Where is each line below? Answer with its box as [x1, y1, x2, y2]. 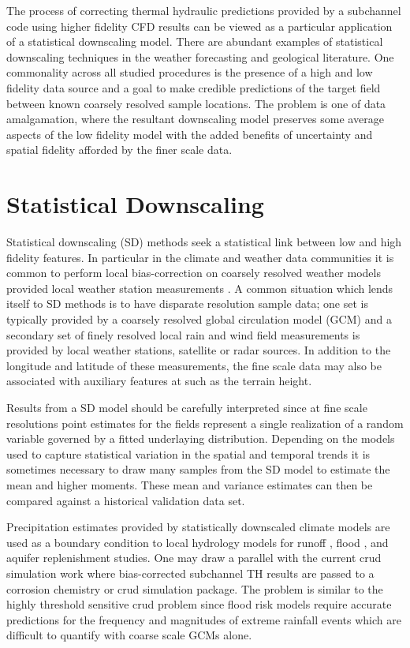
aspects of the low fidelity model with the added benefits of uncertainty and [6, 125, 373, 142]
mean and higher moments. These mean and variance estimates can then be [6, 476, 373, 493]
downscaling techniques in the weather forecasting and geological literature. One [6, 48, 394, 65]
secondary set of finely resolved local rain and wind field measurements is [6, 326, 360, 343]
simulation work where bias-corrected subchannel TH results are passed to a [6, 564, 375, 581]
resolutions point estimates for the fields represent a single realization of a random [6, 414, 404, 431]
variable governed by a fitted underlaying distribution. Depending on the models [6, 430, 395, 447]
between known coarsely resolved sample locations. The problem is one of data [6, 95, 386, 111]
